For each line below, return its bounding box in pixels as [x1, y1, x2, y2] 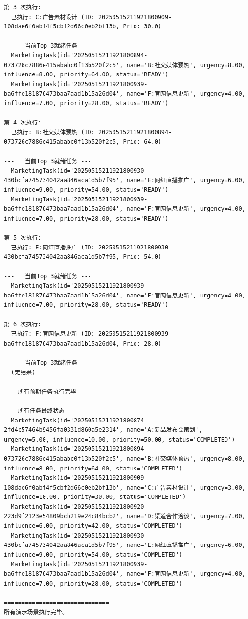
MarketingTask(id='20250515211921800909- [11, 474, 148, 482]
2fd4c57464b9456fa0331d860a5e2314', [4, 426, 123, 434]
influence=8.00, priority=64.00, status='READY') [4, 71, 169, 78]
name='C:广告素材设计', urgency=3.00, [126, 484, 246, 491]
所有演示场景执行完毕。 [4, 609, 68, 616]
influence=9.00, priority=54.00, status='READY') [4, 186, 169, 194]
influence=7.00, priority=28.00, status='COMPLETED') [4, 580, 183, 587]
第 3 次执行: [4, 4, 42, 11]
